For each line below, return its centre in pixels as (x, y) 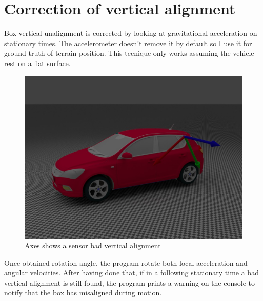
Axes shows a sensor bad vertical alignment (93, 245)
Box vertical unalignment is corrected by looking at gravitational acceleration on (131, 33)
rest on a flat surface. (37, 63)
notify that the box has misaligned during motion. (83, 293)
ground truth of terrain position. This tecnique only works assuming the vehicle (129, 53)
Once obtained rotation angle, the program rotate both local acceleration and (126, 262)
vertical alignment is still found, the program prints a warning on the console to (129, 282)
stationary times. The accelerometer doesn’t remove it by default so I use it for (128, 43)
